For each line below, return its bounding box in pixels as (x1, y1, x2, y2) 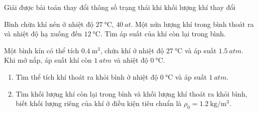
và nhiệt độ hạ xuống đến (4, 28, 82, 39)
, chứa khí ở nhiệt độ (100, 45, 164, 55)
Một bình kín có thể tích (4, 45, 79, 55)
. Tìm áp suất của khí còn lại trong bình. (100, 28, 226, 39)
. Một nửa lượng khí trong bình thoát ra (130, 18, 254, 29)
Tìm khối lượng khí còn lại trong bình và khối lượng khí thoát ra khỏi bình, (15, 88, 248, 99)
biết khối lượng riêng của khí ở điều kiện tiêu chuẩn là (15, 98, 182, 109)
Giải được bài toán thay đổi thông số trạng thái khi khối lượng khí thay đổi (4, 2, 236, 12)
